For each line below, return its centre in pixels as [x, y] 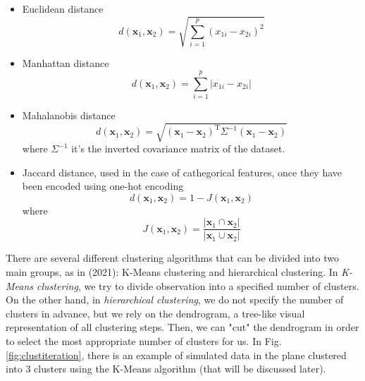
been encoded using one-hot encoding [103, 186]
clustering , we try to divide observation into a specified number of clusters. [198, 285]
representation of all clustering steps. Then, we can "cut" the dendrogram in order [182, 327]
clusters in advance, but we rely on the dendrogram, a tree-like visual [155, 313]
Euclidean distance [63, 8]
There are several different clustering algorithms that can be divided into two [172, 258]
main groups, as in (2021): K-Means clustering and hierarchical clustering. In [172, 272]
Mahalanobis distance [69, 115]
